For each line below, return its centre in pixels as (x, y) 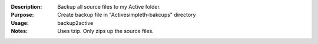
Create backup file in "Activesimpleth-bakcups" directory (127, 15)
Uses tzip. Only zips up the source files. (106, 31)
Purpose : (22, 15)
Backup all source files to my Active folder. (109, 7)
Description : (26, 7)
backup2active (75, 23)
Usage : (20, 23)
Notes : (19, 31)
